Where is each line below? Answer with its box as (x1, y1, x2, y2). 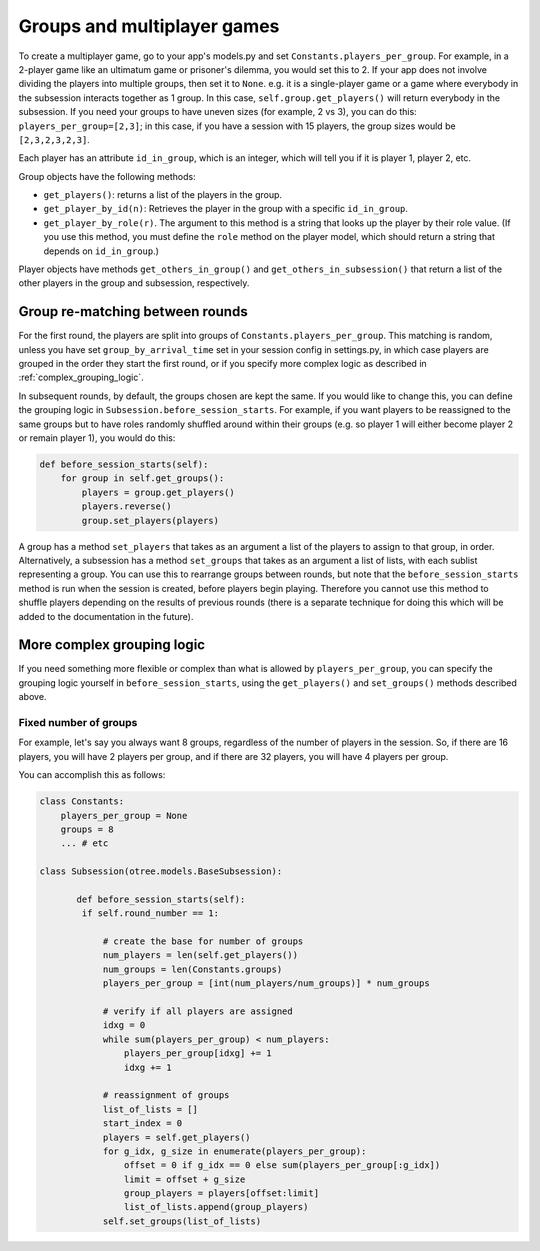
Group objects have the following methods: (18, 170, 196, 182)
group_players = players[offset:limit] (123, 1188, 320, 1199)
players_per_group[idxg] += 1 (123, 1048, 272, 1059)
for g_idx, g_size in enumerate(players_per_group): (102, 1145, 367, 1157)
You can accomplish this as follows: (18, 769, 166, 781)
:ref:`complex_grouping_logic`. (18, 371, 144, 384)
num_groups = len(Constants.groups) (102, 963, 283, 975)
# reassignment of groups (102, 1090, 230, 1101)
